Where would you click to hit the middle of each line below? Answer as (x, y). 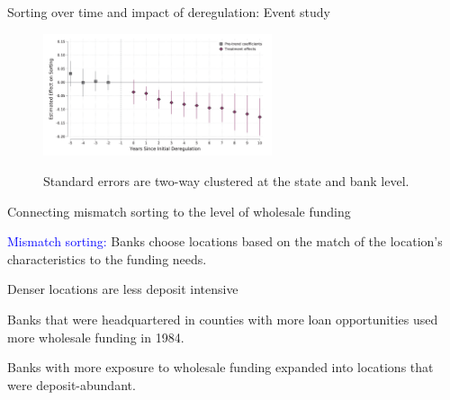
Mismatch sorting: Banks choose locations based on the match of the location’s (225, 241)
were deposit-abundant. (72, 384)
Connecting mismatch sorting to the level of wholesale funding (179, 211)
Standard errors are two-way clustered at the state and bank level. (226, 181)
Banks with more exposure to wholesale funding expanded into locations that (220, 367)
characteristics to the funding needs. (107, 258)
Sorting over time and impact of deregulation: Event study (169, 12)
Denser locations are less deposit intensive (123, 289)
